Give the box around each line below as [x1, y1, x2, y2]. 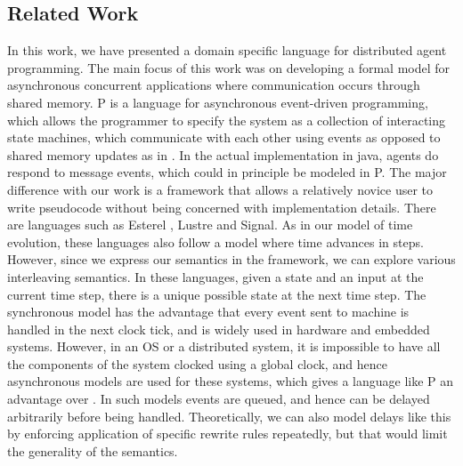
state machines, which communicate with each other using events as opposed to [7, 128, 441, 147]
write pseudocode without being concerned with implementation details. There [7, 197, 436, 216]
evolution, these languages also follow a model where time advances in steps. [7, 232, 424, 251]
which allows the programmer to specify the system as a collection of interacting [7, 110, 446, 129]
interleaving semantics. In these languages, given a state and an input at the [7, 267, 424, 285]
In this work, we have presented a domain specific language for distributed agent [7, 41, 447, 60]
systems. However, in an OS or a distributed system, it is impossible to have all [7, 337, 441, 356]
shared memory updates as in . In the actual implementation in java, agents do [7, 145, 439, 164]
